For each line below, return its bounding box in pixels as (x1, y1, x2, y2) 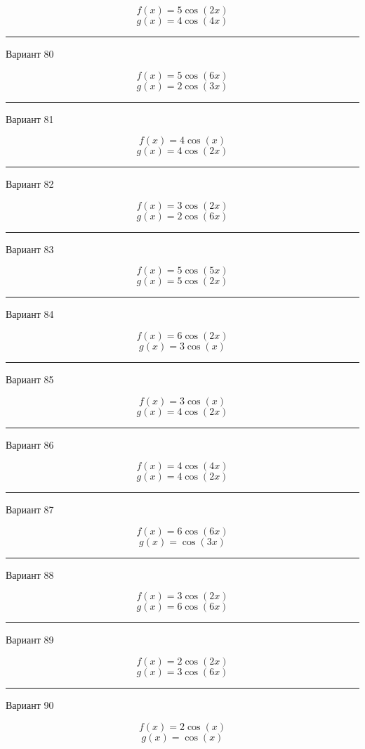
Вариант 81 (6, 111, 54, 126)
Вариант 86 (6, 437, 54, 452)
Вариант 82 (6, 177, 54, 191)
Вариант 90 (6, 697, 54, 712)
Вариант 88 (6, 567, 54, 582)
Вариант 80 (6, 46, 54, 60)
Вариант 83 (6, 241, 54, 256)
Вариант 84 (6, 307, 54, 321)
